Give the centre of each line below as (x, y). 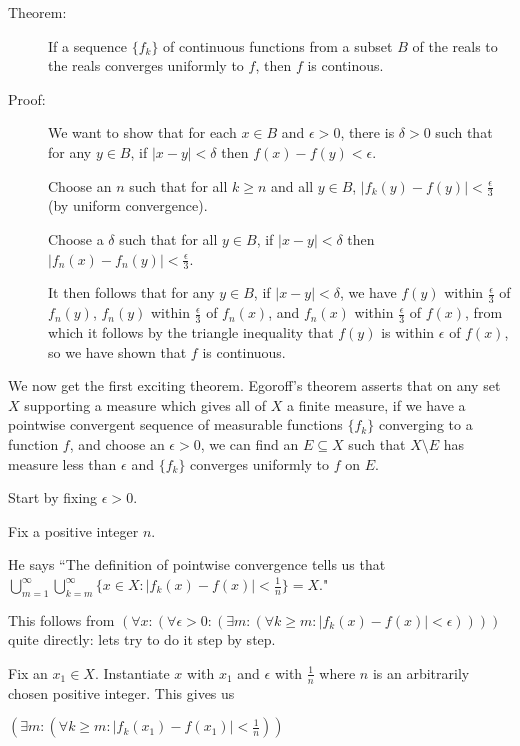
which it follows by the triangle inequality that (191, 332)
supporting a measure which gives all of (145, 404)
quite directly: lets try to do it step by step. (142, 639)
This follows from (61, 619)
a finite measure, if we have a (376, 404)
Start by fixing (53, 497)
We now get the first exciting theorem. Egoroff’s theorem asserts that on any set (254, 385)
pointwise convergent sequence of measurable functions (175, 424)
